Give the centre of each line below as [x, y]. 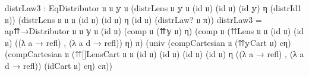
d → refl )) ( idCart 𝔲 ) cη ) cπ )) [59, 65]
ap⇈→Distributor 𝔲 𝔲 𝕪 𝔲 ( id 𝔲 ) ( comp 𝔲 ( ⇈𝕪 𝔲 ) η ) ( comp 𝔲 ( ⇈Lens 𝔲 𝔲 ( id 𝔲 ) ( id [154, 31]
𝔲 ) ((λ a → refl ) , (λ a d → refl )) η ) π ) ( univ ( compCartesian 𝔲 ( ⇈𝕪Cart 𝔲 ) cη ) [148, 42]
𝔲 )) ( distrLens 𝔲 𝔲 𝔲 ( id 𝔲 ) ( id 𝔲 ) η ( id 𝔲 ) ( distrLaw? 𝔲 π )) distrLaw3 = [133, 19]
